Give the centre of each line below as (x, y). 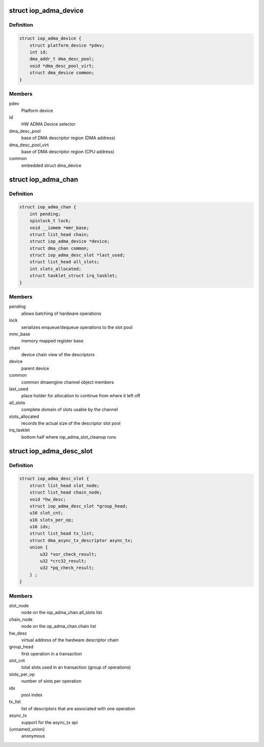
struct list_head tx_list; (62, 534)
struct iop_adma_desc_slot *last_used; (77, 255)
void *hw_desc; (48, 499)
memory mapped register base (52, 341)
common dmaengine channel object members (68, 382)
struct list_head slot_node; (65, 485)
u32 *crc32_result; (63, 561)
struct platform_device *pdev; (67, 45)
